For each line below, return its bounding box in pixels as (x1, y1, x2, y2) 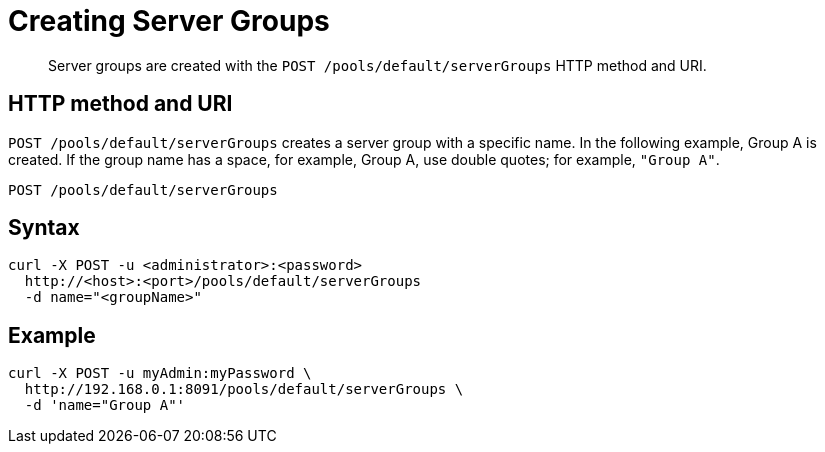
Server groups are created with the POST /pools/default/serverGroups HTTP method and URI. (48, 56, 707, 74)
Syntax (8, 215, 80, 241)
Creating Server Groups (8, 4, 330, 38)
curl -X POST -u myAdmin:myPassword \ (8, 365, 312, 382)
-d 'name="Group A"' (24, 397, 186, 414)
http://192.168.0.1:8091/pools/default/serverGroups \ (24, 381, 464, 398)
